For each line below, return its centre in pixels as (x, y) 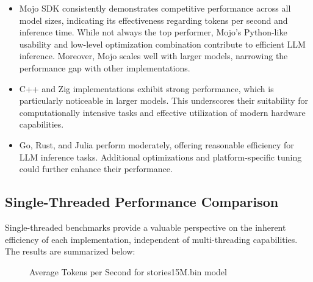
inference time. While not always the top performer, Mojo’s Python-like (153, 32)
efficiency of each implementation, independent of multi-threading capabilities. (151, 239)
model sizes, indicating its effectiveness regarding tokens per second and (153, 20)
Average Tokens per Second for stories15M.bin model (128, 271)
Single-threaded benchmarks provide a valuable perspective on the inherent (146, 227)
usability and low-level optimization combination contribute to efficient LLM (162, 44)
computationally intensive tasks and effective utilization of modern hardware (162, 112)
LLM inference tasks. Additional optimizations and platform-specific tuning (160, 157)
